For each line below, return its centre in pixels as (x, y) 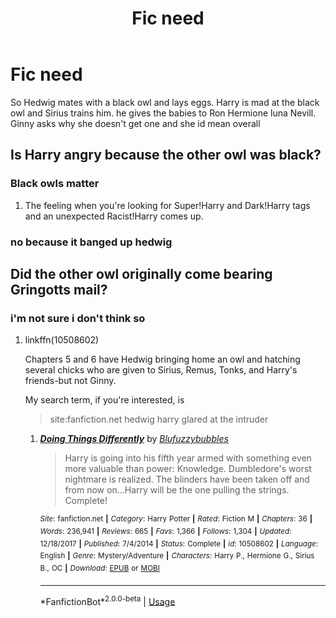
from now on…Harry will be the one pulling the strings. (177, 490)
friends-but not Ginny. (70, 381)
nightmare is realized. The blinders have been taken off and (187, 479)
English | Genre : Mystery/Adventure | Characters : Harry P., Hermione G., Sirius (177, 556)
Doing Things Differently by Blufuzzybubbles (134, 439)
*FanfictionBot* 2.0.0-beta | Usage (107, 600)
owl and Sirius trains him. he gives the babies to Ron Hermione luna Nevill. (163, 113)
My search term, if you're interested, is (104, 400)
